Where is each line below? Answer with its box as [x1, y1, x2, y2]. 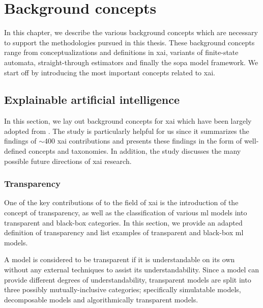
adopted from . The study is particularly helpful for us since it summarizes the [4, 125, 249, 136]
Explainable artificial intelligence [4, 92, 180, 107]
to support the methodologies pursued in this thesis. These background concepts [4, 37, 255, 47]
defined [4, 146, 26, 156]
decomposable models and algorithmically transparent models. [4, 294, 198, 304]
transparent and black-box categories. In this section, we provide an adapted [4, 217, 243, 228]
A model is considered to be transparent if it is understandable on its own [4, 254, 235, 265]
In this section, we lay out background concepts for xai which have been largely [4, 116, 252, 126]
